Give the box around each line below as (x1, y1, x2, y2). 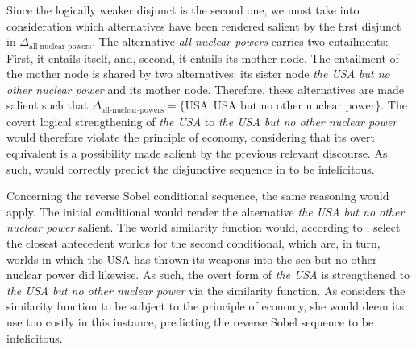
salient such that (6, 96, 89, 113)
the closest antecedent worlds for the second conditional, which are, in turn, (6, 235, 381, 252)
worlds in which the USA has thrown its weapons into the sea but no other (6, 250, 377, 267)
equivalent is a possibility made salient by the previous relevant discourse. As (6, 145, 388, 162)
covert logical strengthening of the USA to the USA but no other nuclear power (6, 113, 397, 129)
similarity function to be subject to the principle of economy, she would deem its (6, 298, 405, 314)
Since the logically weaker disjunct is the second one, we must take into (6, 2, 360, 18)
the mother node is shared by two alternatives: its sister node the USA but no (6, 65, 390, 82)
